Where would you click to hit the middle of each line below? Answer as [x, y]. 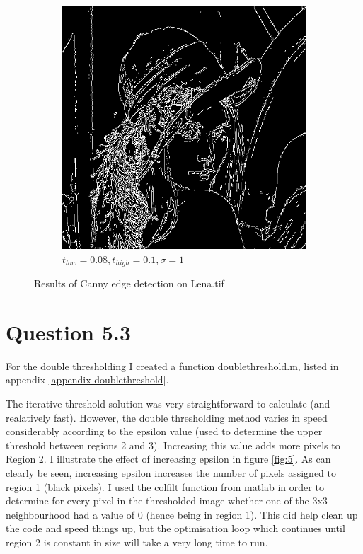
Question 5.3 [68, 331]
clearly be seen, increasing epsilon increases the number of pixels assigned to [171, 472]
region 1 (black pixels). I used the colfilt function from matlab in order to [165, 486]
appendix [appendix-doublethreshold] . [87, 380]
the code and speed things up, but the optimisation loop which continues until [175, 528]
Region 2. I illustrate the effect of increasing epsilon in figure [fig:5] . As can [168, 459]
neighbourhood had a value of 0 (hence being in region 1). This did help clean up [182, 514]
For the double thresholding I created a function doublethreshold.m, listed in [172, 365]
